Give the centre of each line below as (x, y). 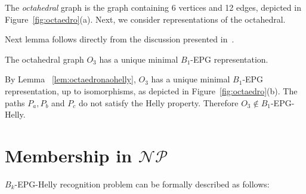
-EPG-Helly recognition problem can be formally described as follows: (142, 184)
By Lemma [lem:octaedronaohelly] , (70, 79)
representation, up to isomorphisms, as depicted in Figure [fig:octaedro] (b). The (151, 90)
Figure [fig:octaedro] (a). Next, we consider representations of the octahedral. (145, 19)
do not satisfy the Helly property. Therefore (158, 102)
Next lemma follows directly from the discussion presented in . (120, 39)
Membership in (69, 155)
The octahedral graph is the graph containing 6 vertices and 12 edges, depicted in (153, 7)
